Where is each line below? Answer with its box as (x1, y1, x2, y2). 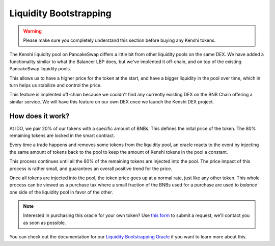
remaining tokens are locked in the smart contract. (9, 132, 116, 139)
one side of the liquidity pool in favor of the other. (9, 189, 113, 195)
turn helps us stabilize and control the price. (9, 82, 102, 88)
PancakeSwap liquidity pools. (9, 66, 71, 72)
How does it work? (9, 112, 70, 121)
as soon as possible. (23, 220, 66, 226)
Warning (23, 28, 42, 34)
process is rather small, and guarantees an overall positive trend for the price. (9, 166, 173, 172)
